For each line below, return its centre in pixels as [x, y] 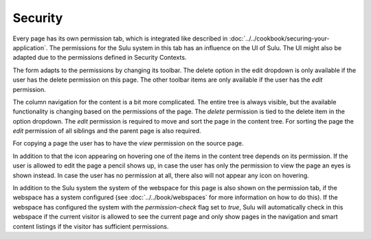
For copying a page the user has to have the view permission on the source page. [128, 144]
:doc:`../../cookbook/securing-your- [279, 38]
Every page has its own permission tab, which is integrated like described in [120, 38]
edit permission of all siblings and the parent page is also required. [107, 131]
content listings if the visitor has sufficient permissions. [91, 226]
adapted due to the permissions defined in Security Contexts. [100, 58]
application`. [30, 47]
